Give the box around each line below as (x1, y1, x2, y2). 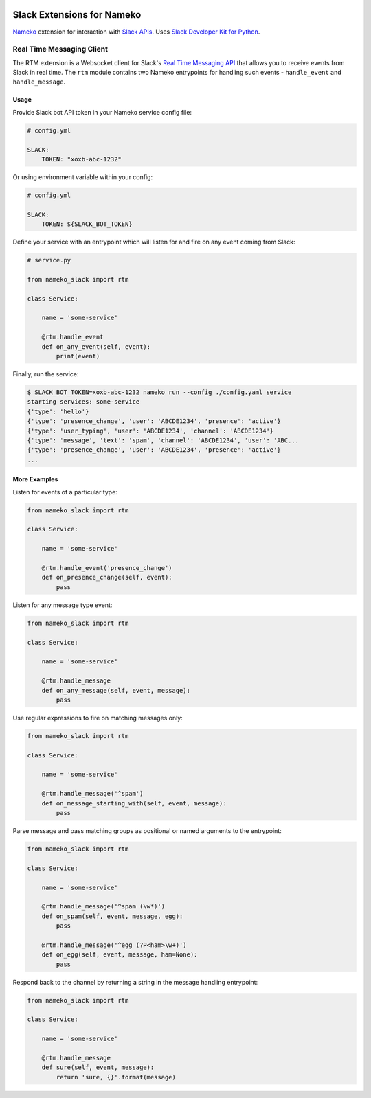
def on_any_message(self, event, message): (41, 687, 190, 694)
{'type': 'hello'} (27, 407, 89, 415)
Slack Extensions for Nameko (12, 9, 142, 21)
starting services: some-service (27, 398, 140, 406)
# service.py (27, 256, 71, 264)
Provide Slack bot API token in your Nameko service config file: (12, 108, 192, 116)
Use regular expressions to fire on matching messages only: (12, 713, 183, 722)
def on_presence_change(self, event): (41, 573, 172, 582)
